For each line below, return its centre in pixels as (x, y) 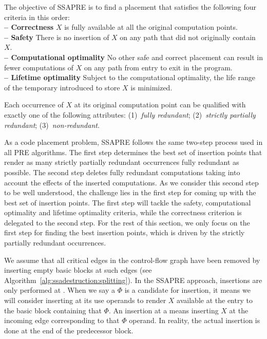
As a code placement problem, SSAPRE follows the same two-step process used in (133, 142)
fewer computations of (39, 67)
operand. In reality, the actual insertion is (195, 320)
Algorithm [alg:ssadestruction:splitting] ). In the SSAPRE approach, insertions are (133, 280)
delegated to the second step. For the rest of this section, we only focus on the (127, 222)
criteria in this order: (37, 17)
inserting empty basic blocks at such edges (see (78, 270)
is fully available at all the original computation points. (151, 27)
